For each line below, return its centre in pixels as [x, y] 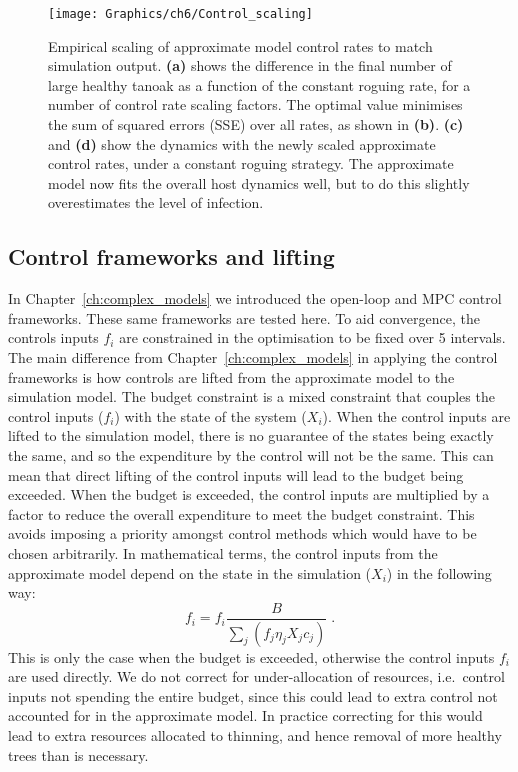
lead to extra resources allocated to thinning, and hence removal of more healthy [255, 734]
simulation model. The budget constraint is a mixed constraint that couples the [251, 396]
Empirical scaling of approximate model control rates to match [240, 45]
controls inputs [53, 337]
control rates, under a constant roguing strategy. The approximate [251, 163]
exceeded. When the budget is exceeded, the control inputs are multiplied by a [249, 494]
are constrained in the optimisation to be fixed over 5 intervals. [312, 337]
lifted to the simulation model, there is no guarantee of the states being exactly [251, 435]
